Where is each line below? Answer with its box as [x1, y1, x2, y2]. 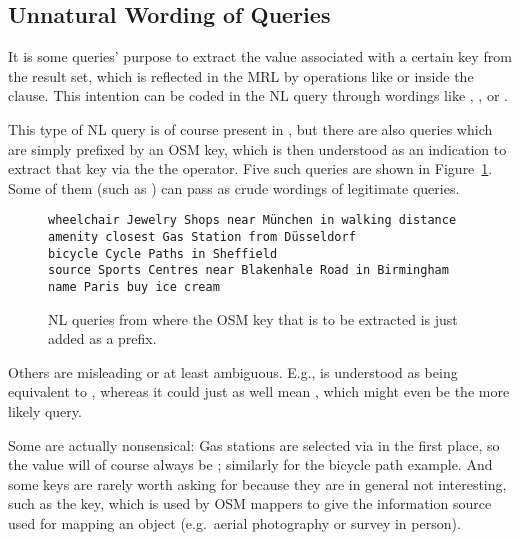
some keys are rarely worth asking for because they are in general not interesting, [8, 473, 507, 494]
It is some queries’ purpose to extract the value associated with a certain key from [8, 46, 512, 67]
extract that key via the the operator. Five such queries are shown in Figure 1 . [8, 158, 493, 179]
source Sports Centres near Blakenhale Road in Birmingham [48, 263, 449, 278]
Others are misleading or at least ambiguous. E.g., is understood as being [8, 361, 458, 382]
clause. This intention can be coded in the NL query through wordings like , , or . [8, 85, 508, 106]
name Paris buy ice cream [48, 279, 220, 294]
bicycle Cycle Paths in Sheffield [48, 246, 278, 261]
